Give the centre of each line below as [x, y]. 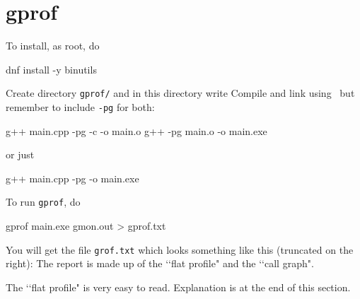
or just [20, 154]
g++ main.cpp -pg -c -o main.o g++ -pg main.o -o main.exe [137, 130]
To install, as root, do [53, 46]
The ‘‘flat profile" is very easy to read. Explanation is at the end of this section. [178, 287]
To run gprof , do [43, 202]
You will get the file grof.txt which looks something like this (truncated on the [180, 249]
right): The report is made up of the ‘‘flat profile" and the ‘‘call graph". [160, 263]
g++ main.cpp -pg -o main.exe [72, 178]
